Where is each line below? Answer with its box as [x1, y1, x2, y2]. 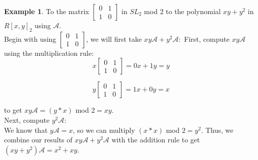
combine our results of [4, 134, 73, 145]
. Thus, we [201, 124, 233, 135]
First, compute [184, 33, 230, 44]
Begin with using [4, 33, 56, 44]
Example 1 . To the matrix [4, 6, 89, 16]
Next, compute [4, 114, 50, 125]
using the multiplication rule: [4, 47, 94, 58]
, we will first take [86, 33, 142, 44]
